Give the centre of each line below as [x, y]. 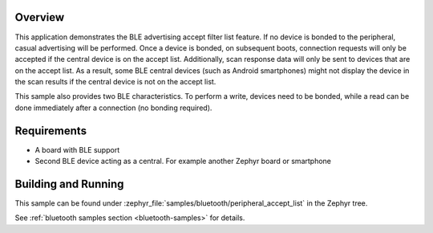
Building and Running [69, 184]
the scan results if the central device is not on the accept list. [115, 82]
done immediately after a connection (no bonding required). [113, 108]
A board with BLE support [77, 149]
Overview [40, 17]
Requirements [51, 131]
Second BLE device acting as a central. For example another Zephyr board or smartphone [183, 161]
